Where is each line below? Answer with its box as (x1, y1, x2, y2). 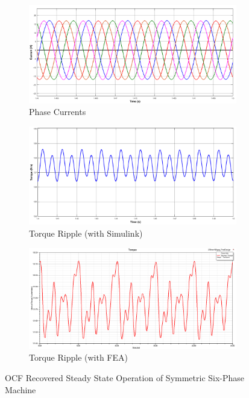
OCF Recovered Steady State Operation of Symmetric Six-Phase (5, 372, 245, 384)
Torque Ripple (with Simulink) (29, 226, 143, 239)
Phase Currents (29, 105, 86, 118)
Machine (5, 383, 36, 396)
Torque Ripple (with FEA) (29, 351, 128, 364)
